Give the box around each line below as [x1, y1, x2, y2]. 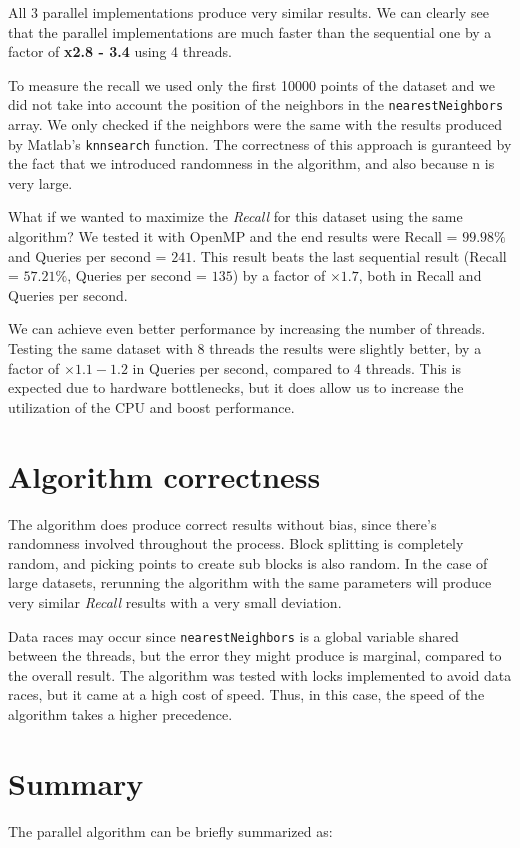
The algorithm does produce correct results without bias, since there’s [8, 513, 437, 534]
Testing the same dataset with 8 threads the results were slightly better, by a [8, 338, 482, 359]
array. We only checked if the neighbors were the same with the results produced [8, 114, 503, 135]
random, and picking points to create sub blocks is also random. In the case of [8, 552, 488, 573]
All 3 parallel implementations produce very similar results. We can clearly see [8, 2, 489, 22]
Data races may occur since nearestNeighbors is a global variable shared [8, 625, 459, 646]
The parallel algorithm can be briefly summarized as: [8, 820, 333, 841]
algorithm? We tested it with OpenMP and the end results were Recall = [8, 226, 458, 247]
